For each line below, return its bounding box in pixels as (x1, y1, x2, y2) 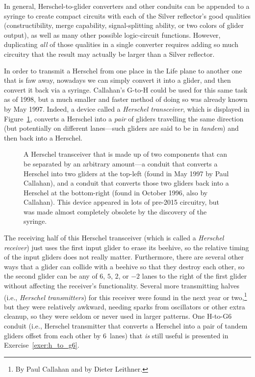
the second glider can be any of (4, 271, 98, 281)
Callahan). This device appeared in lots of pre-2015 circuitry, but (24, 197, 219, 207)
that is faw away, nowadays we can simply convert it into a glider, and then (4, 75, 231, 85)
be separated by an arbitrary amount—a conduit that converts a (24, 158, 218, 168)
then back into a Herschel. (4, 132, 82, 142)
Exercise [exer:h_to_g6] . (4, 340, 79, 350)
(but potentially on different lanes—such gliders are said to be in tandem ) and (4, 123, 239, 133)
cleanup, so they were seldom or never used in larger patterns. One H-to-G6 (4, 311, 232, 321)
